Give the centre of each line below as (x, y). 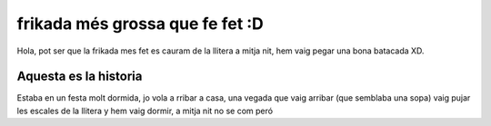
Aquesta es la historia (80, 77)
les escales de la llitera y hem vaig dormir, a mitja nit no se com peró (145, 111)
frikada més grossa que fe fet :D (140, 24)
